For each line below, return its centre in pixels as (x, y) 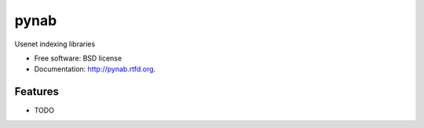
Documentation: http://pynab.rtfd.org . (95, 69)
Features (37, 91)
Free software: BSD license (78, 58)
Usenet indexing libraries (55, 44)
